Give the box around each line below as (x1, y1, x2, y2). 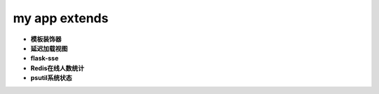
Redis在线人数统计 (30, 63, 84, 72)
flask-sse (30, 54, 59, 63)
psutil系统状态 (30, 74, 73, 82)
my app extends (13, 10, 109, 26)
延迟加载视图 (30, 44, 68, 52)
